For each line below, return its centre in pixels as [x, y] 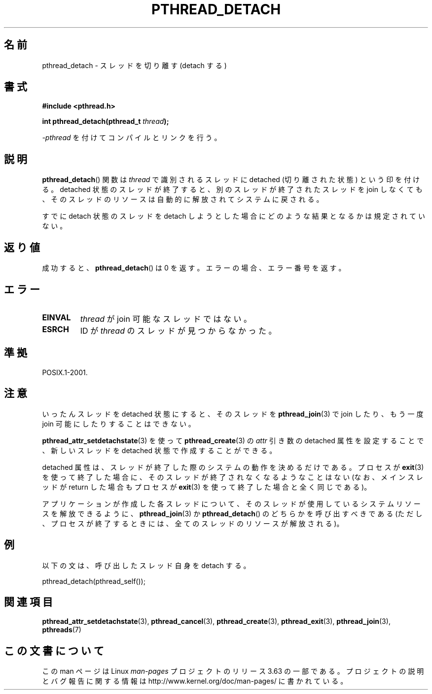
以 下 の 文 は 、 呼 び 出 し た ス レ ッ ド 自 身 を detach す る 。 [146, 565]
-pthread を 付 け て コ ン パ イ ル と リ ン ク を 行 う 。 [132, 138]
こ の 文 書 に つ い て [54, 651]
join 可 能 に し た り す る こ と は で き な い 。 [119, 424]
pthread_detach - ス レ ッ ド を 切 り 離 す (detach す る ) [134, 65]
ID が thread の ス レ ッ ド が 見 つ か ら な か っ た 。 [178, 330]
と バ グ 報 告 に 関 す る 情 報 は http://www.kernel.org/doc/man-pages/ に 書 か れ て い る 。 [195, 681]
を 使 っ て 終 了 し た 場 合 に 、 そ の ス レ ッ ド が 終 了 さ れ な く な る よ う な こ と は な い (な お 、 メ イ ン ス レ [233, 477]
